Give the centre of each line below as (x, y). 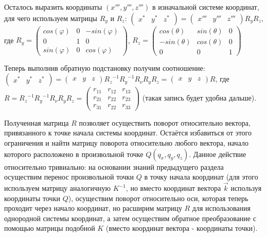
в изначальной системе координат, (206, 7)
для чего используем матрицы (51, 18)
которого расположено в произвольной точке (74, 154)
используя (246, 188)
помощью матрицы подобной (50, 228)
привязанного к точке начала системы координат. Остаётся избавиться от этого (128, 133)
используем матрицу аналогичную (57, 188)
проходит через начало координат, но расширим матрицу (93, 208)
